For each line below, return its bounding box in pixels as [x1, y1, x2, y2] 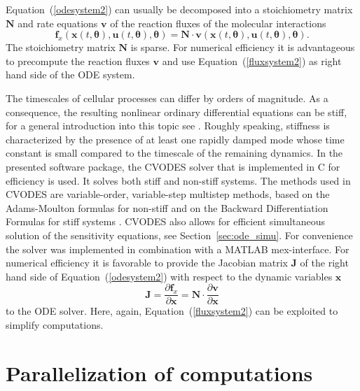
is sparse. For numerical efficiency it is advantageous [130, 40, 355, 55]
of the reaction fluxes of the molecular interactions [110, 15, 326, 30]
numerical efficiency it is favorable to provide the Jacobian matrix [6, 255, 288, 270]
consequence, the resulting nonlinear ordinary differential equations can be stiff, [6, 104, 347, 119]
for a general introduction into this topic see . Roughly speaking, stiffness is [6, 118, 330, 133]
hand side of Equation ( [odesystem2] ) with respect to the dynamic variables [6, 269, 333, 283]
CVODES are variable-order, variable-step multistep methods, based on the [6, 187, 330, 201]
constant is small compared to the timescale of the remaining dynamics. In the [6, 145, 343, 160]
